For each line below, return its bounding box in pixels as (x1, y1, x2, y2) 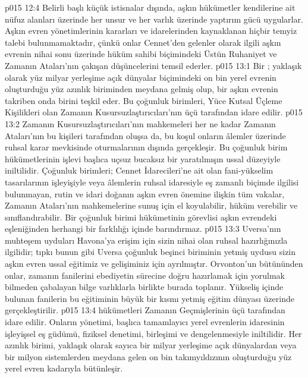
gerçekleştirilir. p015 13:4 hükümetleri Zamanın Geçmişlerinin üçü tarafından (5, 304, 285, 316)
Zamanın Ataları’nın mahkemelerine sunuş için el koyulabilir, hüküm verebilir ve (5, 199, 298, 212)
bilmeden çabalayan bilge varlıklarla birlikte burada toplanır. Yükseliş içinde (5, 281, 284, 293)
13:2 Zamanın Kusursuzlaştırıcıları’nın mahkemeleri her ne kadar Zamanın (5, 117, 276, 130)
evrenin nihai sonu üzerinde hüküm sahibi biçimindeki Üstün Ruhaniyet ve (5, 48, 277, 60)
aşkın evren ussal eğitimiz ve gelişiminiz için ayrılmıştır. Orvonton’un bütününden (5, 257, 303, 270)
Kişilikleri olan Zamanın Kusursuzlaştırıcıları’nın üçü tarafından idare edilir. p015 (5, 106, 303, 118)
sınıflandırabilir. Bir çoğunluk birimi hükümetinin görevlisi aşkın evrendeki (5, 210, 277, 223)
